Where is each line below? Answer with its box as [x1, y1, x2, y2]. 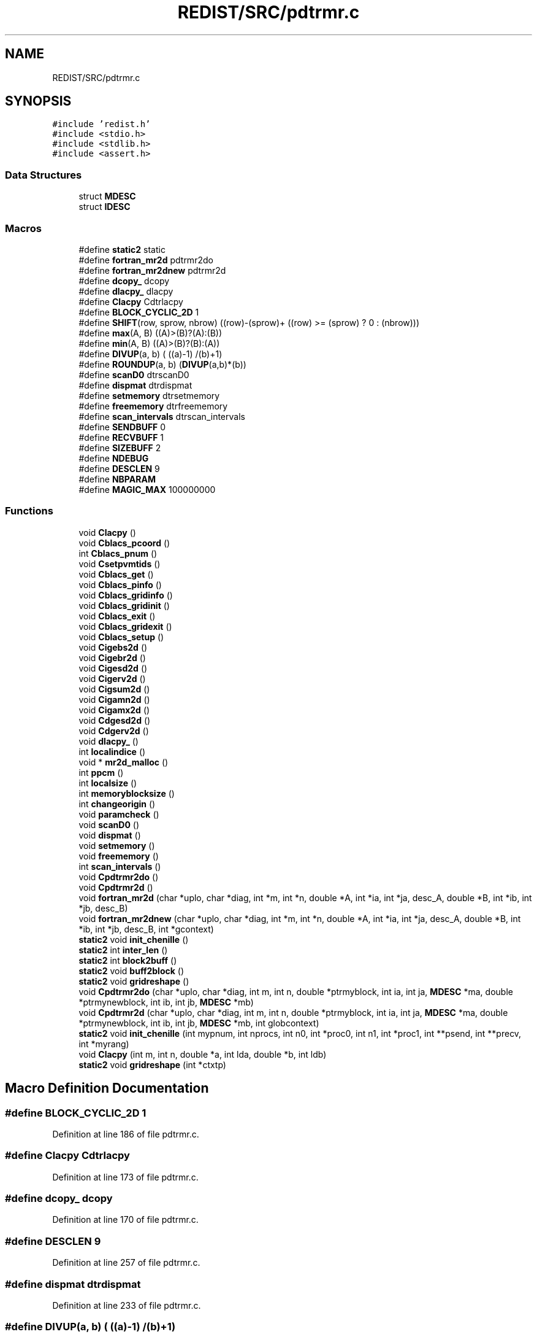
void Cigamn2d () [78, 694, 150, 705]
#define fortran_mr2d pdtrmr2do [78, 254, 213, 265]
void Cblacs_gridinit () [78, 600, 170, 611]
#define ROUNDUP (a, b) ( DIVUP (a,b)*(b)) [78, 358, 246, 370]
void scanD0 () [78, 819, 140, 830]
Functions [5, 505, 53, 517]
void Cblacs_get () [78, 568, 154, 579]
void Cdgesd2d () [78, 715, 151, 726]
